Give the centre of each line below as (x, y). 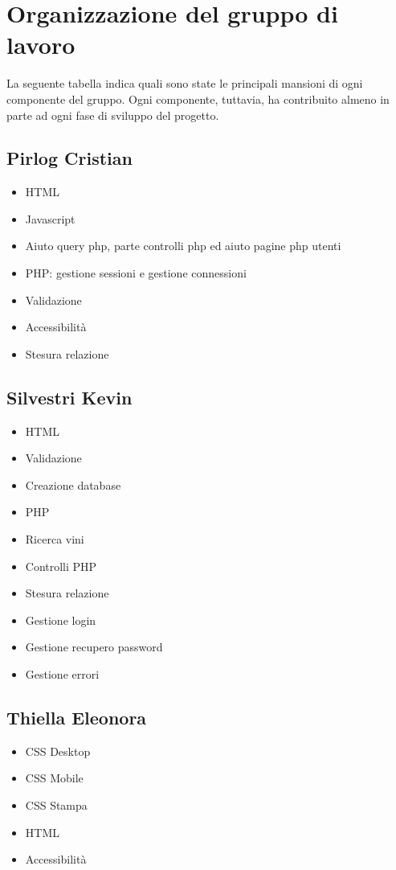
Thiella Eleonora (77, 717)
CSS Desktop (58, 751)
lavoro (41, 45)
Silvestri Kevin (69, 397)
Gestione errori (62, 674)
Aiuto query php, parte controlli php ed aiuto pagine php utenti (183, 246)
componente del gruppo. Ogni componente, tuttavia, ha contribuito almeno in (198, 98)
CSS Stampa (56, 804)
